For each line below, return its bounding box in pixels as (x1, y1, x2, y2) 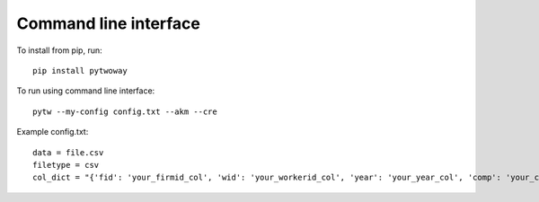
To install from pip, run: (16, 45, 102, 56)
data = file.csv (32, 147, 104, 157)
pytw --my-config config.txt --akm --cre (32, 106, 217, 117)
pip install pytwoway (32, 66, 128, 75)
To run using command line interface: (16, 85, 155, 96)
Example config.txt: (16, 127, 89, 137)
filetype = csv (32, 160, 100, 170)
